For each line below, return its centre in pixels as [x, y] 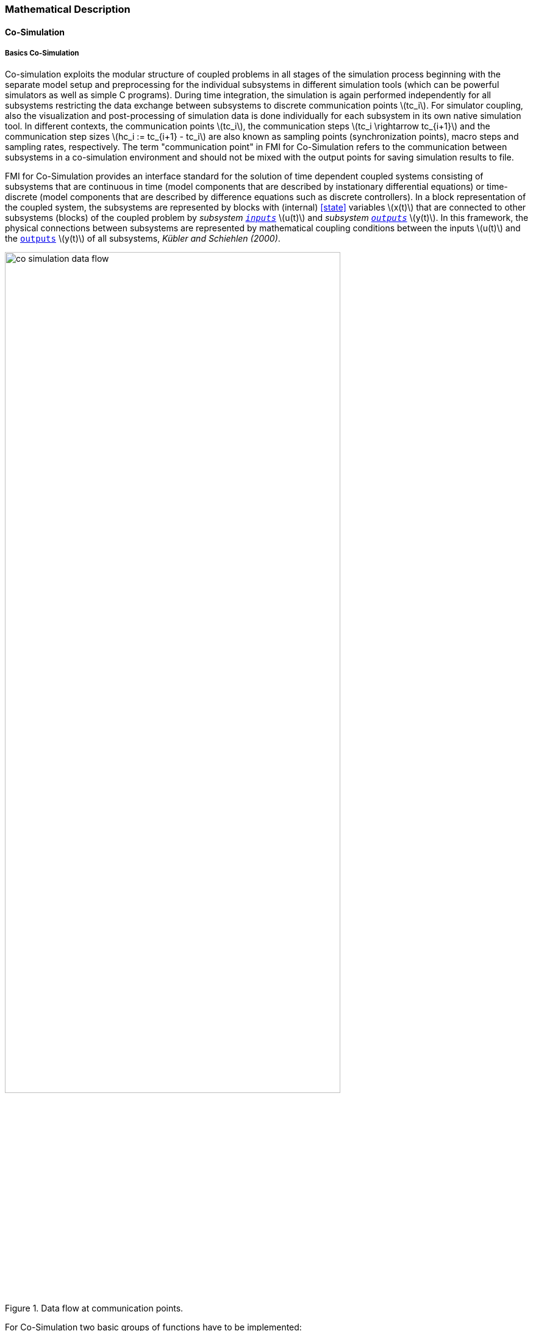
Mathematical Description [68, 9]
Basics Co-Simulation [42, 53]
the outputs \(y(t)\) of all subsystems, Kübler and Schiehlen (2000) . [143, 239]
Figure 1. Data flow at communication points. [94, 1308]
